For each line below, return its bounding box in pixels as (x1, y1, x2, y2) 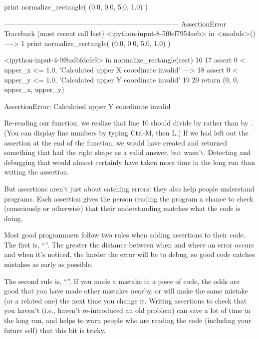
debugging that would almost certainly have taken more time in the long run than (4, 156, 256, 167)
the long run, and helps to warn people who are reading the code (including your (4, 315, 252, 325)
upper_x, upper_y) (4, 84, 64, 94)
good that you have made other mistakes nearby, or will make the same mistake (4, 285, 248, 296)
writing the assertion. (4, 166, 69, 177)
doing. (4, 212, 23, 223)
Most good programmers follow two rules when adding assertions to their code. (4, 229, 246, 240)
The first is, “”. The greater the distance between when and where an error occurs (4, 239, 255, 249)
